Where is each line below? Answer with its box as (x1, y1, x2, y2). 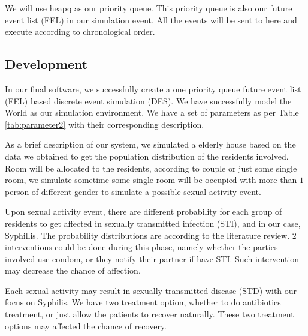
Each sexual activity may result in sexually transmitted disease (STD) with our (5, 284, 297, 296)
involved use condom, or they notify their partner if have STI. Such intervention (5, 252, 300, 265)
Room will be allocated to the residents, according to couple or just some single (5, 161, 297, 174)
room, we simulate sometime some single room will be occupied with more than (5, 173, 297, 186)
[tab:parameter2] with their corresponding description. (5, 118, 204, 130)
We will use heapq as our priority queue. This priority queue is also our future (5, 2, 292, 14)
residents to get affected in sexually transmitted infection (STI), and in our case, (5, 217, 301, 229)
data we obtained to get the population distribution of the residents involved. (5, 149, 289, 162)
